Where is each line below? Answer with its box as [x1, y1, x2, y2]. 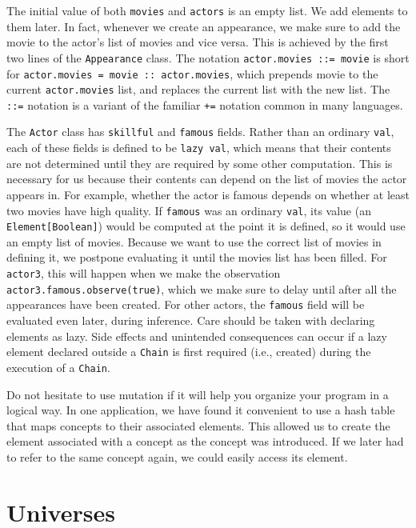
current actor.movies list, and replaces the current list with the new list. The [6, 81, 390, 98]
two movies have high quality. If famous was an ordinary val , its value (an [6, 202, 371, 218]
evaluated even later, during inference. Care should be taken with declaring [6, 312, 375, 329]
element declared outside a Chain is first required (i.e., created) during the [6, 343, 371, 360]
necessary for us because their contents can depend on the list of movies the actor [6, 170, 407, 187]
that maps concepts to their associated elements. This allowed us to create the [6, 417, 390, 434]
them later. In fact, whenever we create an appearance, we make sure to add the [6, 18, 401, 34]
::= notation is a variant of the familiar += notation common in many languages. [6, 96, 403, 113]
